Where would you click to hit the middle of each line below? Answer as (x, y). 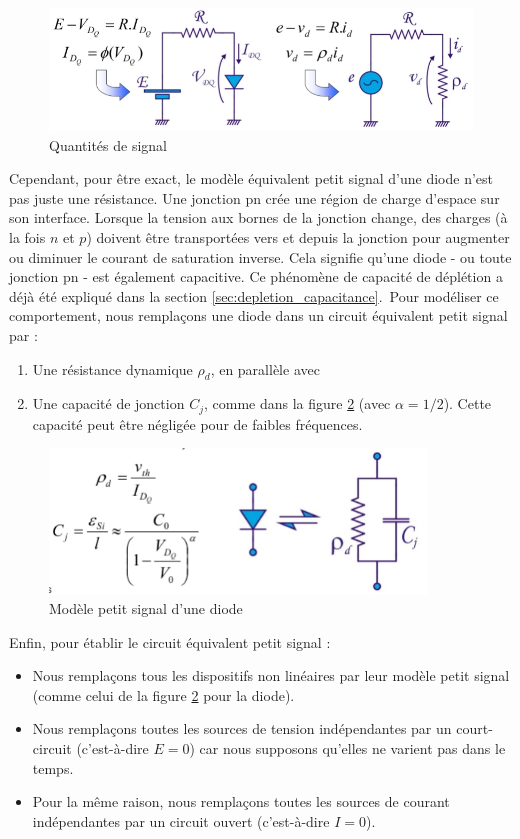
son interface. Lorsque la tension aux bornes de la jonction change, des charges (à (258, 217)
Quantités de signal (108, 144)
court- (474, 728)
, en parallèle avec (265, 368)
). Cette (467, 403)
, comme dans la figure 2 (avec (297, 403)
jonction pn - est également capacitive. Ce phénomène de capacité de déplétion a (256, 276)
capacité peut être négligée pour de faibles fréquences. (197, 423)
